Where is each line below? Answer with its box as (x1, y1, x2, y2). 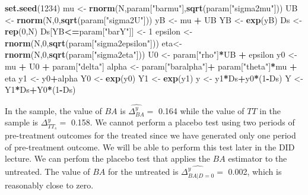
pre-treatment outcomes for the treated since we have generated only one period (5, 129, 296, 141)
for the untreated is (108, 165, 179, 178)
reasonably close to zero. (5, 179, 94, 191)
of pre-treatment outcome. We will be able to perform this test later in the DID (5, 140, 295, 153)
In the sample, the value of (5, 104, 102, 117)
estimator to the (228, 152, 287, 165)
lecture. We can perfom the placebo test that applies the (5, 152, 210, 165)
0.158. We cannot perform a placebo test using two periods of (71, 116, 295, 128)
